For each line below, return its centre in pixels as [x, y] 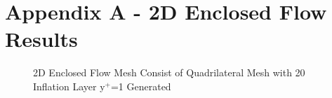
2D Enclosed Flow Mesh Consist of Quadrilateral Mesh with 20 [169, 72]
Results [41, 39]
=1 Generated [141, 86]
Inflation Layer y [69, 86]
